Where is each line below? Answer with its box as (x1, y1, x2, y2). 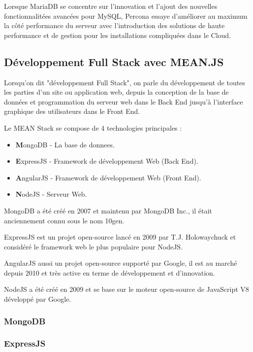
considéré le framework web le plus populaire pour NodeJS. (4, 241, 183, 251)
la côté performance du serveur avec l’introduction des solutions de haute (4, 20, 225, 31)
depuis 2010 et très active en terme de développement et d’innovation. (4, 267, 215, 278)
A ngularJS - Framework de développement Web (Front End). (15, 172, 201, 182)
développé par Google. (4, 294, 71, 304)
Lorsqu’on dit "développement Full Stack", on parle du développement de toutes (4, 77, 245, 87)
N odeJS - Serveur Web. (15, 189, 87, 199)
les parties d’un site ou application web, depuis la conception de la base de (4, 87, 229, 97)
